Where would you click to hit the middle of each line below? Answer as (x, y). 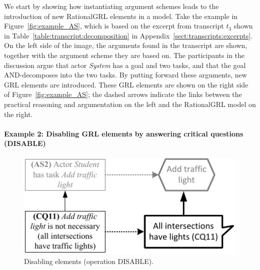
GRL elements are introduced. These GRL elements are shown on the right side (126, 84)
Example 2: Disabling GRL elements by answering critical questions (124, 133)
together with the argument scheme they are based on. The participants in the (124, 55)
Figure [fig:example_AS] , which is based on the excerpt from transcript (114, 26)
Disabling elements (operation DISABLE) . (89, 261)
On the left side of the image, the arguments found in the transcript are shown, (126, 45)
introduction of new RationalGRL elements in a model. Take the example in (121, 16)
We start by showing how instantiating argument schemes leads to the (111, 6)
